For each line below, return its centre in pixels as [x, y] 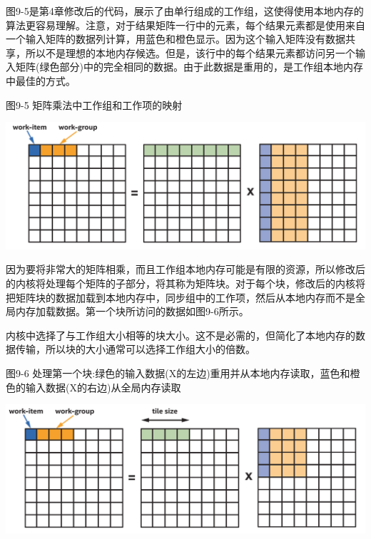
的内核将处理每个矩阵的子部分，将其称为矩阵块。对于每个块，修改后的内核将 [185, 283]
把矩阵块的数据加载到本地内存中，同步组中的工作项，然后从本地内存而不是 [181, 297]
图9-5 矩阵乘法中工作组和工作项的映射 [94, 104]
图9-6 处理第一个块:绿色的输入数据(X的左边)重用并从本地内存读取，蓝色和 [178, 373]
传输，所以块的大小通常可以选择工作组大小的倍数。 [135, 349]
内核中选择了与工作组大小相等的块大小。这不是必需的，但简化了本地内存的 [181, 335]
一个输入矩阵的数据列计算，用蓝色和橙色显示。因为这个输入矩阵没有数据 [176, 39]
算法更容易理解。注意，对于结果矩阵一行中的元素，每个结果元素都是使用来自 [185, 25]
